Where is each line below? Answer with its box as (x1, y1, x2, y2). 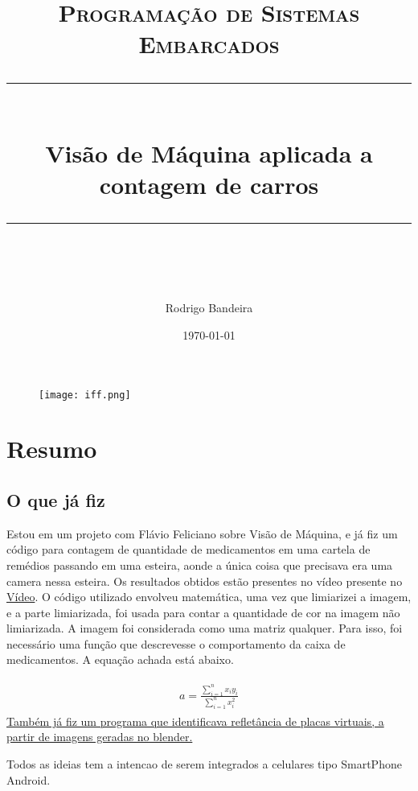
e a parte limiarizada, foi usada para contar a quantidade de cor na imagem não (6, 604, 400, 620)
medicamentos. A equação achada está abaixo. (6, 651, 234, 668)
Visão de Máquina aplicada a (45, 136, 373, 169)
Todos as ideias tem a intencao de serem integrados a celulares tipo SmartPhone (6, 755, 402, 772)
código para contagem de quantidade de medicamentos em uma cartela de (6, 541, 371, 558)
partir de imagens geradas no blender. (6, 728, 193, 745)
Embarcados (138, 27, 280, 60)
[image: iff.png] (39, 389, 131, 401)
